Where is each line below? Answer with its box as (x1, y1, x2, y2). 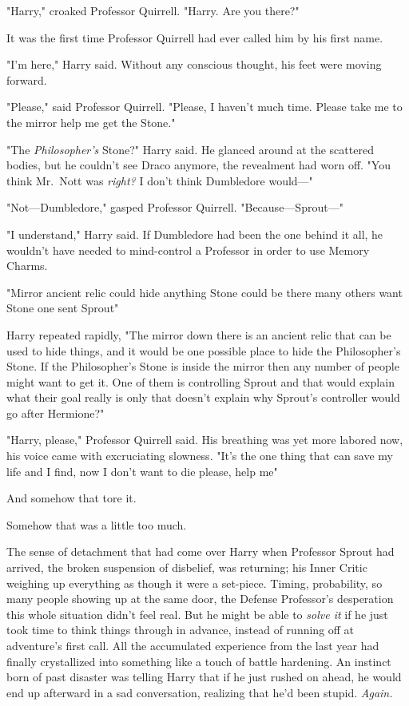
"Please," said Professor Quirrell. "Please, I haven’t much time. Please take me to (6, 98, 403, 115)
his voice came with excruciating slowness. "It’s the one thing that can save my (6, 447, 393, 464)
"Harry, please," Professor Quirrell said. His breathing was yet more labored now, (6, 431, 403, 448)
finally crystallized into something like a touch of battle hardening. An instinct (6, 652, 391, 669)
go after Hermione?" (6, 404, 105, 421)
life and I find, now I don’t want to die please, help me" (6, 462, 278, 479)
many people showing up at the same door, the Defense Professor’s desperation (6, 590, 394, 607)
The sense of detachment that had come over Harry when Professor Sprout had (6, 543, 395, 560)
